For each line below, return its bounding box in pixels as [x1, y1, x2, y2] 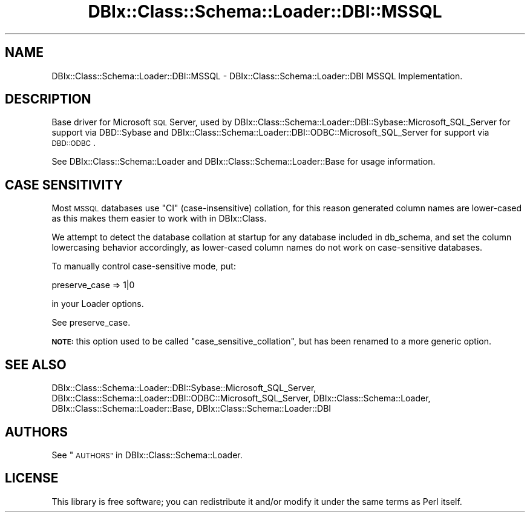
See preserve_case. [51, 317, 131, 328]
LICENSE [5, 470, 59, 486]
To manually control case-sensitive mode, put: [51, 261, 236, 272]
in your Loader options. [51, 298, 144, 309]
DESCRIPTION [5, 91, 91, 107]
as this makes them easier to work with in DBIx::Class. [51, 213, 267, 224]
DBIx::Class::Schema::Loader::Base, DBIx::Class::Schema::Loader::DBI [51, 403, 332, 414]
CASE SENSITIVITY [5, 177, 123, 193]
